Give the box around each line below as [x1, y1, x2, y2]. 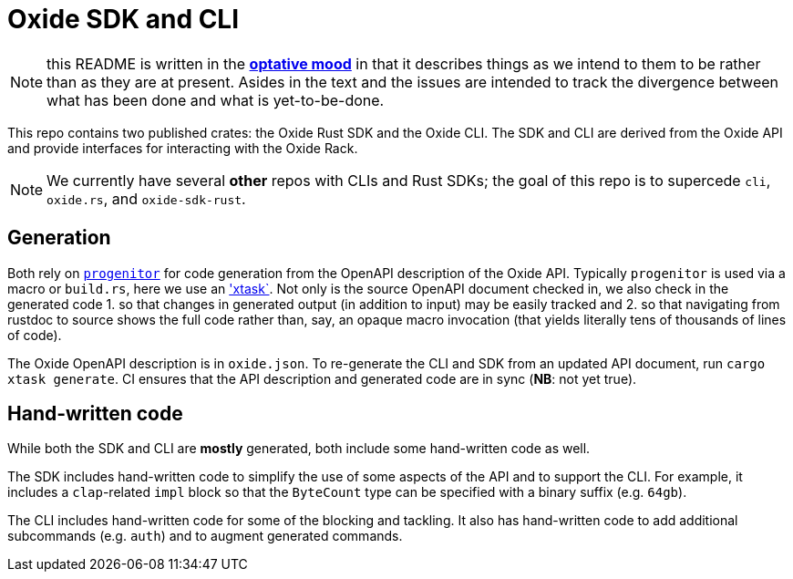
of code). [7, 326, 62, 343]
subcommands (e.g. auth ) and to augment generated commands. [7, 528, 403, 544]
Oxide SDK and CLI [7, 4, 240, 35]
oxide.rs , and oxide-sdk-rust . [46, 189, 246, 208]
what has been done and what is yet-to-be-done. [46, 90, 385, 109]
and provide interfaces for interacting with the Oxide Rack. [7, 140, 358, 156]
